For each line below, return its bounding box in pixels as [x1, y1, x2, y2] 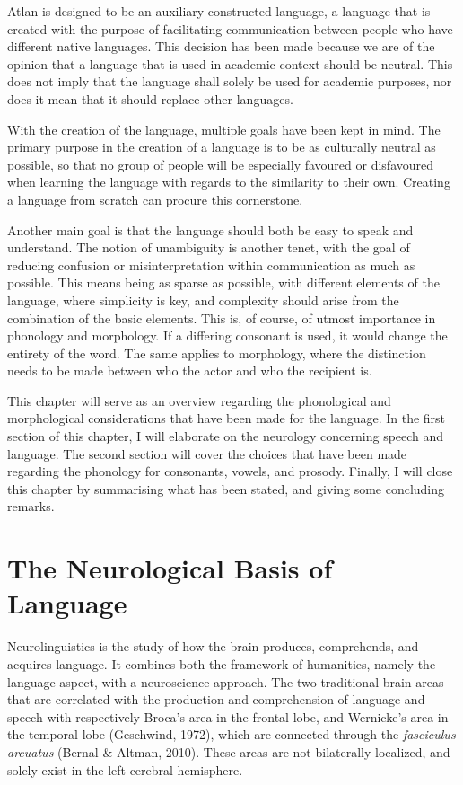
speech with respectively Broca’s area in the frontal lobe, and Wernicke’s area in [7, 707, 449, 726]
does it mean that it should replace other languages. [7, 89, 293, 108]
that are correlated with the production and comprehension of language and [7, 690, 425, 709]
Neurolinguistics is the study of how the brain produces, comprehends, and [7, 637, 419, 656]
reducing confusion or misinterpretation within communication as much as [7, 255, 415, 274]
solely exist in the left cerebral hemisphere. [7, 760, 243, 779]
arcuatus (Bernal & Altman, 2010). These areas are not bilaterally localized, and [7, 742, 450, 761]
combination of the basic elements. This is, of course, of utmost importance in [7, 308, 436, 327]
